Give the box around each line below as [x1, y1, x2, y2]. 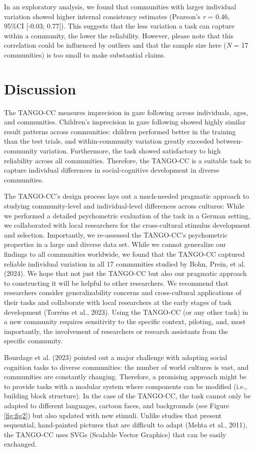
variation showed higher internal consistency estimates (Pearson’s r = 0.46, [4, 11, 230, 21]
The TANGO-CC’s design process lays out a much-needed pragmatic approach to [4, 191, 249, 201]
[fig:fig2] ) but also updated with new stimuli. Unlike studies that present [4, 410, 222, 420]
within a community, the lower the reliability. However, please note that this [4, 30, 233, 40]
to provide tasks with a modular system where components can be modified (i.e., [4, 381, 247, 391]
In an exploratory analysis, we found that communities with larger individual [4, 1, 236, 11]
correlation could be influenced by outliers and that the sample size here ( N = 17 [4, 40, 249, 50]
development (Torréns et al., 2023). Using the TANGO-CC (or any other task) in [4, 306, 249, 317]
